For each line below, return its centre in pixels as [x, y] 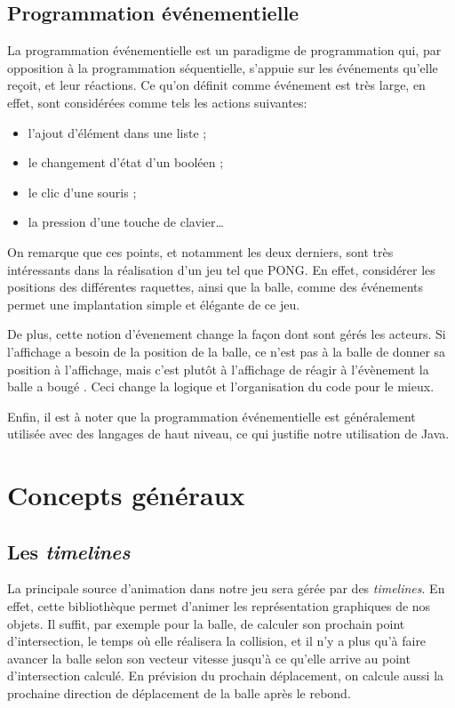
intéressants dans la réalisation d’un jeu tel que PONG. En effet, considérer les [221, 269]
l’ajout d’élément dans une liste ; [117, 132]
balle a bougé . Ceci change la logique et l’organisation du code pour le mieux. [221, 386]
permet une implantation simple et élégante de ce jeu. [154, 304]
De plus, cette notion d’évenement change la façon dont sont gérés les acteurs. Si [227, 334]
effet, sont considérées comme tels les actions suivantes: [157, 102]
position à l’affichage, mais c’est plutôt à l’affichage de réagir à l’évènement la [218, 369]
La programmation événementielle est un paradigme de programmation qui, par [224, 50]
